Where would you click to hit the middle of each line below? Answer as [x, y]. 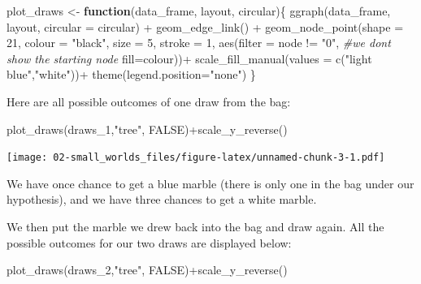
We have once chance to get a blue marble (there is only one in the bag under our [210, 183]
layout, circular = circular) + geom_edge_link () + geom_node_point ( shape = [205, 26]
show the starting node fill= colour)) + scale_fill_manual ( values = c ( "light [189, 58]
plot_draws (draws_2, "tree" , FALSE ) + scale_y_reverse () [147, 270]
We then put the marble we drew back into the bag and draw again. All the [195, 226]
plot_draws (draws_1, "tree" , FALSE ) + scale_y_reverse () [147, 129]
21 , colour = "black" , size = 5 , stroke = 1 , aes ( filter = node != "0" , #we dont [199, 43]
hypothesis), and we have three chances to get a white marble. [162, 199]
